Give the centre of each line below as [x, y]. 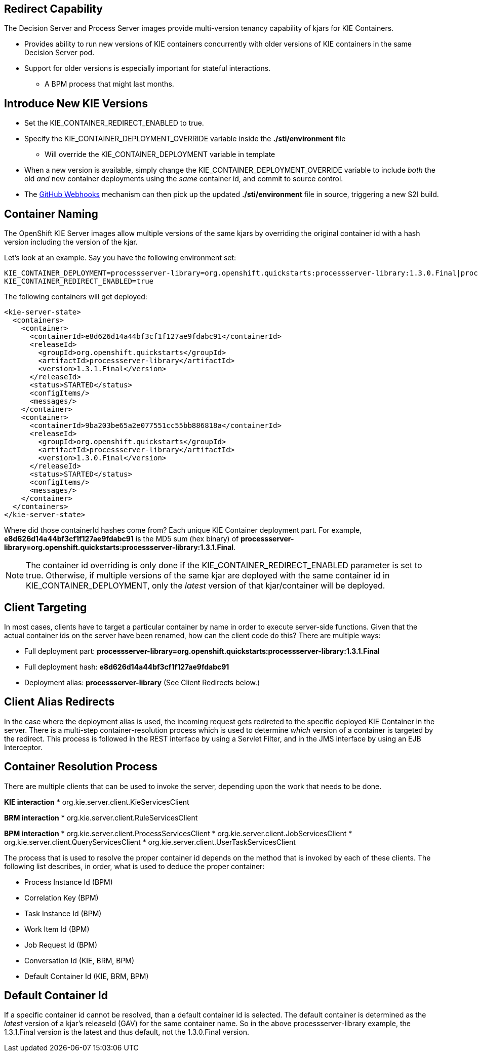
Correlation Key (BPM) [62, 897]
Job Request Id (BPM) [61, 945]
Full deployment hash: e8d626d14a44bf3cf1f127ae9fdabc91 [127, 667]
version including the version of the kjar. [71, 242]
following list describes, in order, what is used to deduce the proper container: [134, 866]
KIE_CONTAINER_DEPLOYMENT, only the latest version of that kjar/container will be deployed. [206, 586]
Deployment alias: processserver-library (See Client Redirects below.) [142, 682]
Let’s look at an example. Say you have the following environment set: [120, 258]
